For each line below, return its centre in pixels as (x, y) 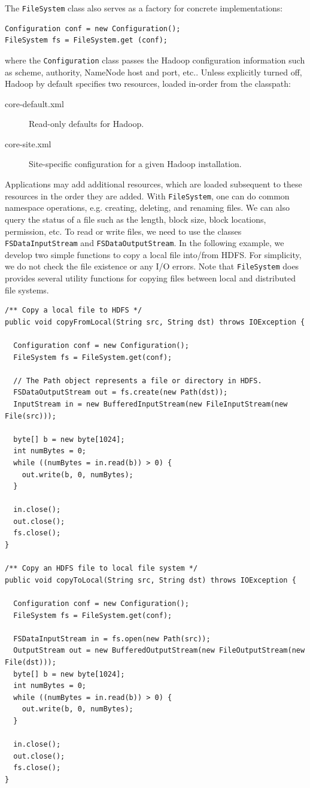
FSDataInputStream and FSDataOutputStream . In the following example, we (145, 243)
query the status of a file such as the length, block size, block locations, (136, 219)
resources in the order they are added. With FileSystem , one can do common (147, 196)
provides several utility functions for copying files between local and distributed (150, 278)
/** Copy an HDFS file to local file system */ (101, 569)
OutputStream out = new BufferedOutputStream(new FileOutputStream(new (159, 651)
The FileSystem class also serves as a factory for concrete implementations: (144, 8)
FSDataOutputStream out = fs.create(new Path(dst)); (121, 393)
